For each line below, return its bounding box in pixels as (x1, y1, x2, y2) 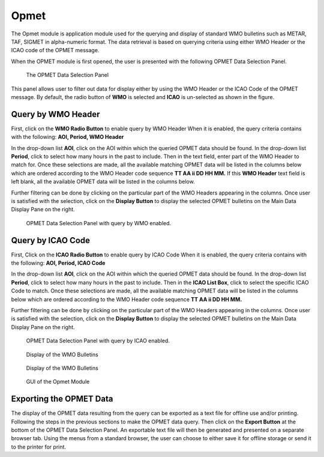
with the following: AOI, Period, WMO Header (11, 133, 124, 141)
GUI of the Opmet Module (26, 378, 90, 386)
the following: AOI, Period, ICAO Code (11, 259, 106, 267)
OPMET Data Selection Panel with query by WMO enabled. (26, 219, 172, 226)
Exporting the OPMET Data (11, 394, 113, 404)
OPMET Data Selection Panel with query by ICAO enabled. (26, 337, 170, 345)
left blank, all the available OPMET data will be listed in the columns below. (11, 178, 195, 186)
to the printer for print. (11, 443, 66, 450)
